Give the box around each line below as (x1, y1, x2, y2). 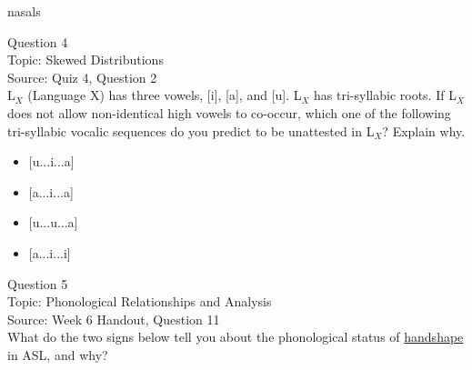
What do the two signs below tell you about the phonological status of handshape (7, 327, 464, 346)
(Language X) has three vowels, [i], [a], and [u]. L (27, 85, 302, 105)
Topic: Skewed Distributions (7, 50, 164, 69)
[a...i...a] (28, 182, 74, 201)
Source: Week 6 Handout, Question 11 (7, 309, 220, 328)
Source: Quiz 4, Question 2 (7, 67, 157, 86)
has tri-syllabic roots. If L (314, 85, 457, 105)
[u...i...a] (28, 152, 75, 171)
